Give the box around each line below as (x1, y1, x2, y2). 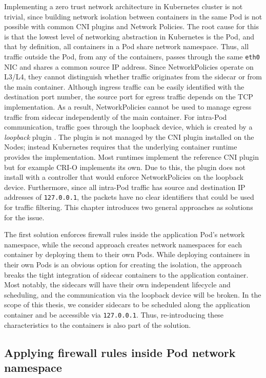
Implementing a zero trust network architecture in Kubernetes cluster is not (4, 1, 243, 11)
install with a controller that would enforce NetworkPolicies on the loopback (4, 172, 243, 182)
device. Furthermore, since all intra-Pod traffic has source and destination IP (4, 181, 245, 192)
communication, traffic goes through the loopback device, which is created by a (4, 121, 253, 132)
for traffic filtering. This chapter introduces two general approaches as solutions (4, 202, 253, 212)
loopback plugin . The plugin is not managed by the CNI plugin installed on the (4, 131, 254, 142)
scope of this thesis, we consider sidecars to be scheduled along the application (4, 299, 251, 310)
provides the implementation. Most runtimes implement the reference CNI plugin (4, 151, 259, 162)
